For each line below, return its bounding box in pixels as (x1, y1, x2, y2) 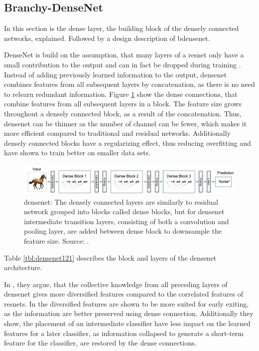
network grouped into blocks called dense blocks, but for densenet (24, 206, 225, 217)
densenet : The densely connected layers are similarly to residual (24, 196, 218, 207)
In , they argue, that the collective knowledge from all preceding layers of (4, 279, 228, 289)
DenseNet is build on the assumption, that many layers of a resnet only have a (4, 49, 244, 60)
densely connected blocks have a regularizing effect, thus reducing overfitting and (4, 137, 251, 148)
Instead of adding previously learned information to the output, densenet (4, 69, 227, 79)
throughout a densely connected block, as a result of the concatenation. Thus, (4, 108, 242, 118)
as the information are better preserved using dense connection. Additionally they (4, 308, 254, 319)
